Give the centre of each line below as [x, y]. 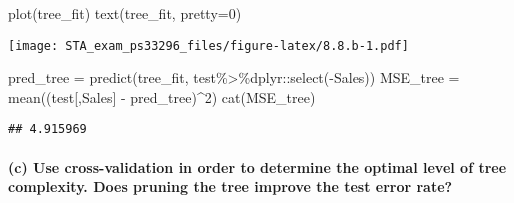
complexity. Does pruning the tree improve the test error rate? [230, 186]
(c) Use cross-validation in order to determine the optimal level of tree [257, 166]
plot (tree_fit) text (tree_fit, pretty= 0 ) [125, 13]
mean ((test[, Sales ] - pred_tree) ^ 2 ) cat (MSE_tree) [162, 96]
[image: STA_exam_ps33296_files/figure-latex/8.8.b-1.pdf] [208, 45]
